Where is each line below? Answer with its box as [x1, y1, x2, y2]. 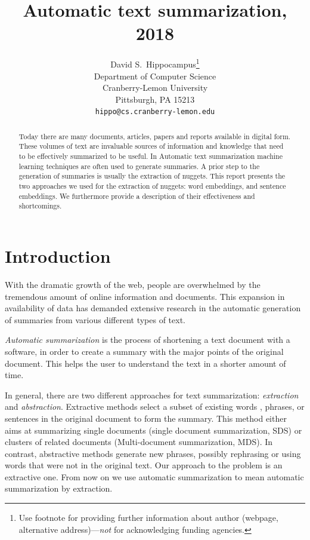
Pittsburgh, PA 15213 [115, 93, 195, 105]
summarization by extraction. [5, 482, 113, 495]
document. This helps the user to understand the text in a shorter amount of [5, 357, 286, 369]
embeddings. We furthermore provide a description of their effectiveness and [18, 191, 255, 201]
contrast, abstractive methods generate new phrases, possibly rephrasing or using [5, 447, 301, 459]
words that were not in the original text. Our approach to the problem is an [5, 459, 283, 471]
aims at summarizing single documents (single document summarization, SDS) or [5, 424, 302, 436]
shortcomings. [18, 201, 62, 211]
